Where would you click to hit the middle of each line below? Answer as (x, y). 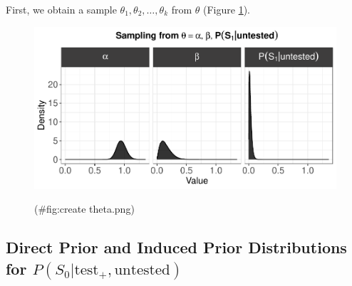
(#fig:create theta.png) (84, 209)
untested (142, 270)
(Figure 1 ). (227, 9)
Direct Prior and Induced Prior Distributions (176, 247)
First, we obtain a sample (61, 9)
